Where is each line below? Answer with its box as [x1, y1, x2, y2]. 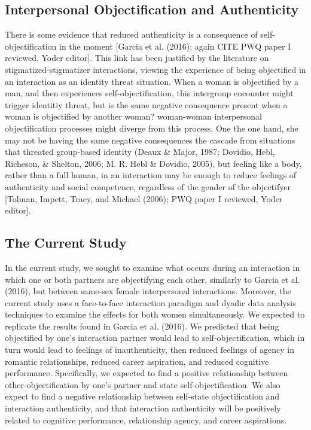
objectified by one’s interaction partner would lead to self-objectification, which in [5, 331, 305, 344]
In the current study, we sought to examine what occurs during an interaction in [5, 261, 300, 273]
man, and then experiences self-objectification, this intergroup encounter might [5, 87, 294, 99]
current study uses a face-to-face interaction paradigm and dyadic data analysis [5, 296, 296, 309]
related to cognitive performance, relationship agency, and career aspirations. [5, 413, 287, 426]
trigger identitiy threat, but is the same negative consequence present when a [5, 98, 288, 111]
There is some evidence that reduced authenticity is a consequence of [5, 28, 258, 41]
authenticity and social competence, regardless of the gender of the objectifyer [5, 180, 291, 193]
